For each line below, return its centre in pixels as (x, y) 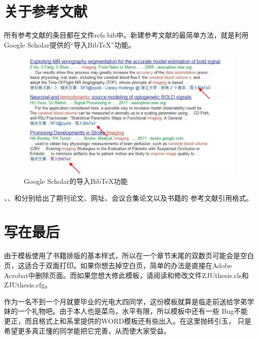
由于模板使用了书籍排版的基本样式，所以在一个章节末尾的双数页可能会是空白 (129, 255)
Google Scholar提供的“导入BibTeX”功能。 (70, 44)
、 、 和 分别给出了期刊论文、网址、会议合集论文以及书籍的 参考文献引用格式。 (129, 198)
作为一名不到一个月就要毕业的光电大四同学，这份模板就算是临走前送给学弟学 (129, 301)
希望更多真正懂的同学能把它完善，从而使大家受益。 (87, 330)
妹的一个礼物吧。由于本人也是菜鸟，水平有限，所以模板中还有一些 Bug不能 (126, 311)
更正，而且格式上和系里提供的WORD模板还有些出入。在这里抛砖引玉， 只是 (128, 320)
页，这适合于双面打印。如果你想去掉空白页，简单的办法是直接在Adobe (118, 265)
